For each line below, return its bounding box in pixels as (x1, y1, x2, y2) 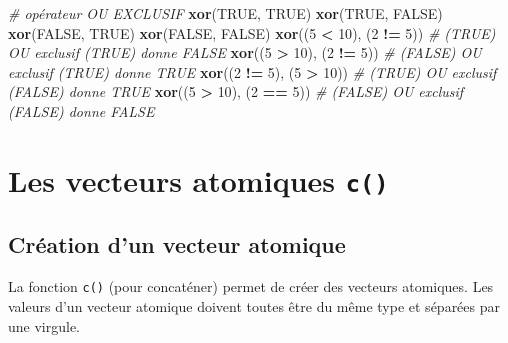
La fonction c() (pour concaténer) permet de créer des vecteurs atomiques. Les (8, 276, 494, 297)
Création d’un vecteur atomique (8, 229, 346, 260)
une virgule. (8, 315, 81, 336)
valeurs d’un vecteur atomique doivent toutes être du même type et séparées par (8, 295, 501, 316)
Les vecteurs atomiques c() (8, 159, 389, 200)
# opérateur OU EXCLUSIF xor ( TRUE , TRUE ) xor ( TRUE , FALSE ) (8, 3, 443, 23)
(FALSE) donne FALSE (8, 100, 155, 121)
